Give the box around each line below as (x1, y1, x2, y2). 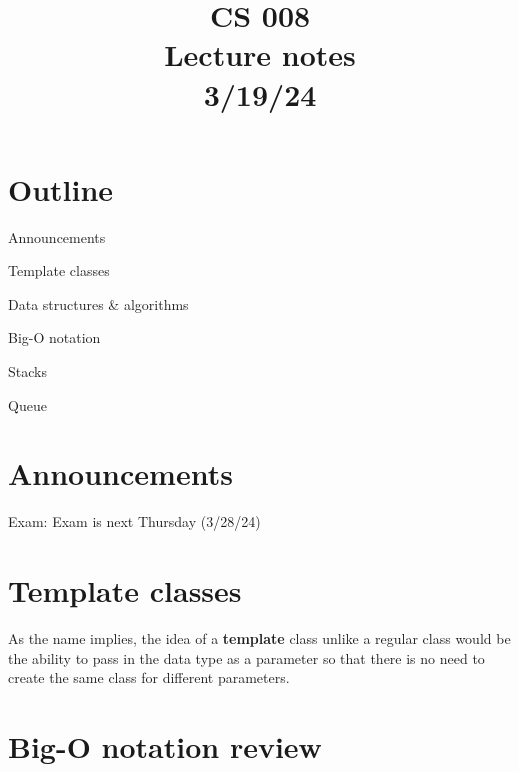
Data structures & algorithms (8, 293, 189, 314)
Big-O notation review (8, 726, 322, 767)
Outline (8, 168, 114, 209)
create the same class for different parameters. (8, 667, 290, 688)
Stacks (8, 361, 47, 382)
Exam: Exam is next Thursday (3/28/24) (8, 511, 261, 532)
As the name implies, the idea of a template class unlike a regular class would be (8, 628, 511, 649)
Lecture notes (164, 34, 356, 75)
